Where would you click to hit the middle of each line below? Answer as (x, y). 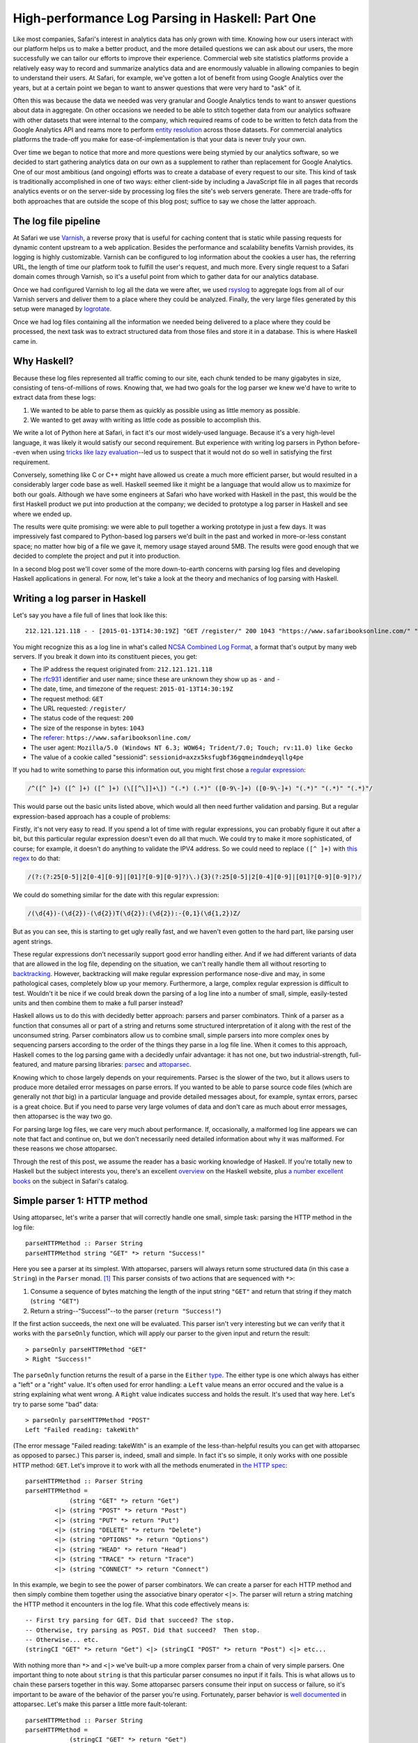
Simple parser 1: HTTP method (80, 1201)
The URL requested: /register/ (78, 708)
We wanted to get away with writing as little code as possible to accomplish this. (146, 420)
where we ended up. (42, 514)
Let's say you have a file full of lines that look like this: (90, 615)
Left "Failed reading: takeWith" (82, 1430)
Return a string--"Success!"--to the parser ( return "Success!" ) (126, 1311)
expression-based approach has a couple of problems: (92, 816)
